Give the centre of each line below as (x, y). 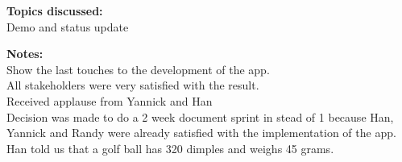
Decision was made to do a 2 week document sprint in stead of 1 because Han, (200, 116)
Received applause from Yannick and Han (110, 100)
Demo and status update (68, 26)
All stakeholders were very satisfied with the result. (133, 85)
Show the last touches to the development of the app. (138, 69)
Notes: (25, 54)
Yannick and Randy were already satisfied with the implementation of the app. (201, 133)
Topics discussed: (55, 10)
